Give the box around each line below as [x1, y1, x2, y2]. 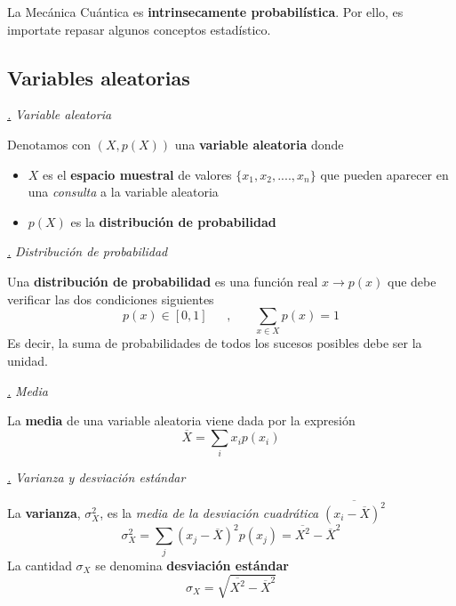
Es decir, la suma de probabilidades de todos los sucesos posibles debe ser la [7, 334, 422, 352]
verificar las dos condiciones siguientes [7, 289, 214, 308]
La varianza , [7, 503, 81, 521]
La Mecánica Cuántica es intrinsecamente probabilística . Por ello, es [7, 3, 404, 20]
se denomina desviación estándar [95, 555, 289, 574]
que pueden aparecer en [320, 165, 449, 183]
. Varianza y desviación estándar [7, 468, 186, 487]
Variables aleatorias [7, 63, 190, 91]
